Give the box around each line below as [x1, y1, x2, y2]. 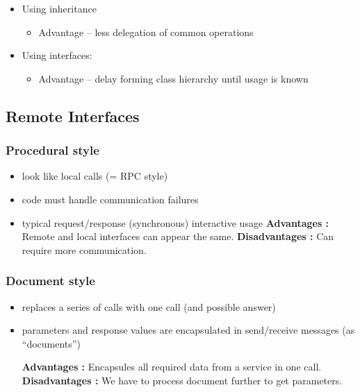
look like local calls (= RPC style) [22, 169, 168, 183]
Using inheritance [22, 1, 97, 15]
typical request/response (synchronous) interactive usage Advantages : [22, 215, 329, 230]
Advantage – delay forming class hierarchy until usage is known [38, 71, 309, 85]
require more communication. [22, 242, 147, 257]
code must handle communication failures [22, 191, 199, 206]
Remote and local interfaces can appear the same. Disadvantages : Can [22, 229, 334, 244]
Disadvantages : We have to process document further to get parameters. [22, 373, 343, 387]
